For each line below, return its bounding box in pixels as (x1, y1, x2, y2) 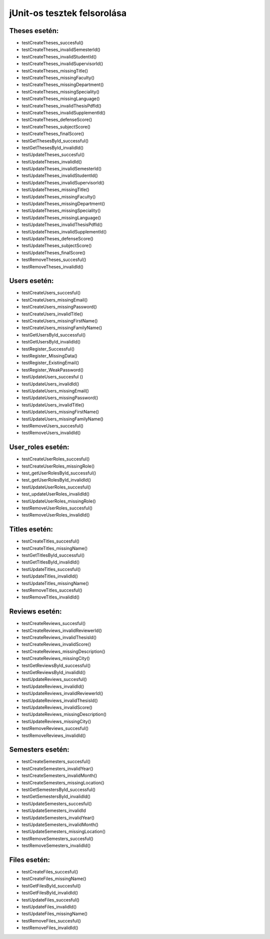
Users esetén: (9, 276, 54, 285)
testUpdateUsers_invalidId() (21, 380, 79, 387)
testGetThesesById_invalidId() (21, 144, 84, 150)
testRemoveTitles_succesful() (21, 587, 82, 593)
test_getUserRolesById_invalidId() (21, 477, 91, 483)
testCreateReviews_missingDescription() (21, 648, 105, 654)
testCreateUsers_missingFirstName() (21, 318, 98, 324)
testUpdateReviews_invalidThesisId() (21, 697, 98, 703)
